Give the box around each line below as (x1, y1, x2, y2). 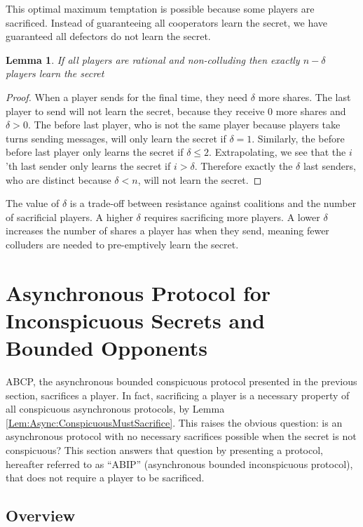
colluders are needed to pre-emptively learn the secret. (6, 236, 239, 251)
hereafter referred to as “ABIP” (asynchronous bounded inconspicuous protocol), (6, 456, 353, 471)
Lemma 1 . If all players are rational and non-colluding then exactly (6, 52, 300, 67)
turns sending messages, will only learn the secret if (6, 131, 226, 145)
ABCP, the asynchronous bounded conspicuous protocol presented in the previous (6, 374, 357, 388)
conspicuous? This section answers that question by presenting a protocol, (6, 442, 323, 457)
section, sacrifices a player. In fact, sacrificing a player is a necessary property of (6, 387, 350, 402)
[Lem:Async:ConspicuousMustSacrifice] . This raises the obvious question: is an (6, 415, 343, 429)
